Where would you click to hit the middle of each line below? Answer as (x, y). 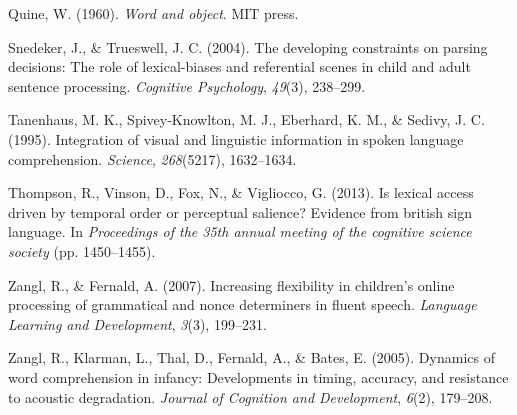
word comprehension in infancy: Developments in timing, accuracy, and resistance (258, 376)
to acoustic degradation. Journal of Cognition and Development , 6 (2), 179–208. (250, 396)
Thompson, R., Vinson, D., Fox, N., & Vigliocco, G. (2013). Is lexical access (241, 192)
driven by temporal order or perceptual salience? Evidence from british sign (240, 211)
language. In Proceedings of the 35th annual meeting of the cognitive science (240, 231)
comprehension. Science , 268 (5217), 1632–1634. (152, 158)
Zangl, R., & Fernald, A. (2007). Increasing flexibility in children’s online (231, 284)
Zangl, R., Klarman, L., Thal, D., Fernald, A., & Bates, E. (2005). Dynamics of (251, 357)
